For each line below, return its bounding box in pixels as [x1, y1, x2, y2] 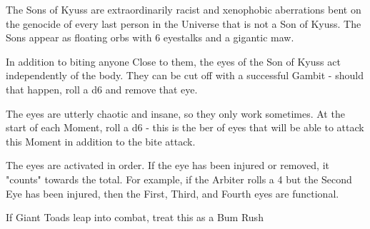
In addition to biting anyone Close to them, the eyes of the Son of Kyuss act [6, 54, 341, 68]
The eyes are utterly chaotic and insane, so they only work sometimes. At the [6, 106, 345, 121]
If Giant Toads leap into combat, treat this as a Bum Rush [6, 210, 264, 225]
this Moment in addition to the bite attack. [6, 133, 196, 148]
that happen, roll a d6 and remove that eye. [6, 81, 198, 96]
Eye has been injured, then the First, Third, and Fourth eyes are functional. [6, 185, 339, 200]
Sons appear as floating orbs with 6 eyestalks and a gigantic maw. [6, 30, 294, 45]
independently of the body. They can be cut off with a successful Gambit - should [6, 68, 364, 83]
